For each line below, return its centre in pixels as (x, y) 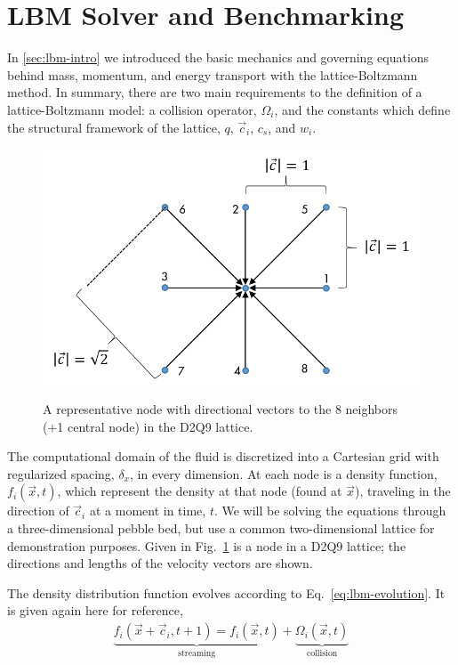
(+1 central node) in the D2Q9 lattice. (148, 426)
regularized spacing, (61, 473)
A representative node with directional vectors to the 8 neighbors (221, 409)
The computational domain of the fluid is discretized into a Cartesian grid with (223, 456)
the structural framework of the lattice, (114, 127)
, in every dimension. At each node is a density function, (284, 473)
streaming (197, 653)
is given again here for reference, (95, 610)
